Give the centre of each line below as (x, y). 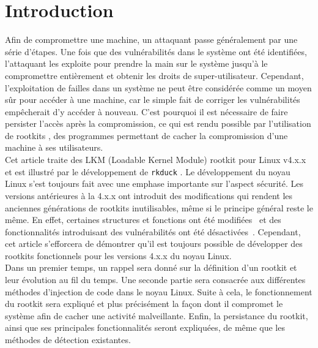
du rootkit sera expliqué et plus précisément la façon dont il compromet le (144, 304)
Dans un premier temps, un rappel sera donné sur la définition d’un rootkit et (151, 267)
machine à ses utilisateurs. (54, 147)
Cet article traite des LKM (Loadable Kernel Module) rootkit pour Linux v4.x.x (156, 160)
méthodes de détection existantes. (68, 340)
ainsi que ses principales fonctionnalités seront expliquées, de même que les (145, 327)
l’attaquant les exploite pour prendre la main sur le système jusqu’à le (136, 63)
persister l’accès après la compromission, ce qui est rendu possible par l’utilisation (158, 123)
